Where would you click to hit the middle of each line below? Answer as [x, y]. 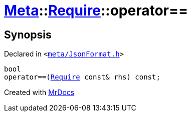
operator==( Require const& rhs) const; [82, 77]
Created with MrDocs [39, 92]
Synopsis [28, 34]
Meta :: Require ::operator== [96, 10]
